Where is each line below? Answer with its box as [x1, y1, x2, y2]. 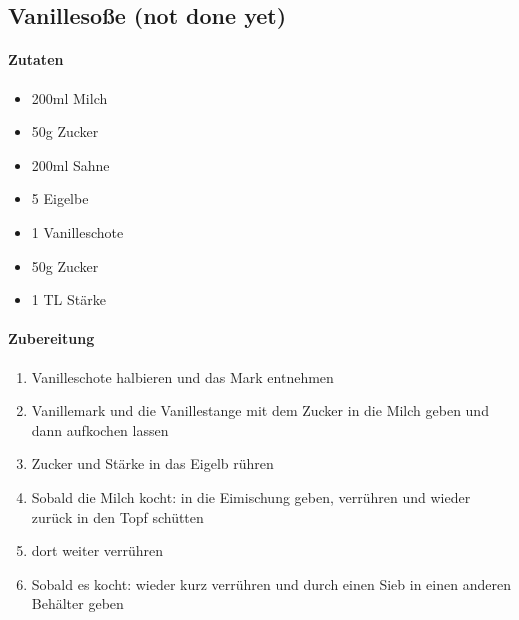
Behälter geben [31, 593, 124, 614]
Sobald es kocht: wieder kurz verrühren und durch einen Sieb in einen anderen [31, 573, 511, 594]
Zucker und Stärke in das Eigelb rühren [31, 453, 274, 474]
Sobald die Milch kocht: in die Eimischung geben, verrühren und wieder [31, 486, 471, 507]
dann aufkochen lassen [31, 419, 169, 440]
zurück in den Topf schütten [31, 506, 204, 527]
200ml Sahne [31, 154, 110, 175]
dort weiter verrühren [31, 540, 164, 561]
